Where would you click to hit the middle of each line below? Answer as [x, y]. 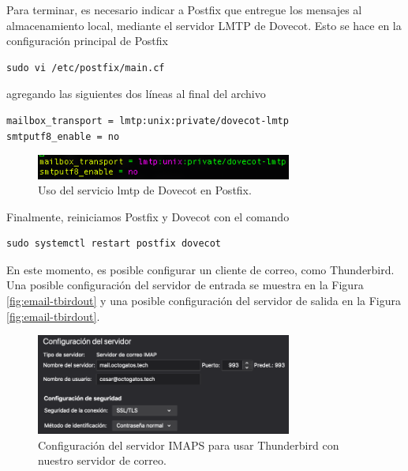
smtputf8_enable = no [63, 136]
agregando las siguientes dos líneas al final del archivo [136, 94]
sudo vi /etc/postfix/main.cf [86, 68]
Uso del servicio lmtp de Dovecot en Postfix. [145, 190]
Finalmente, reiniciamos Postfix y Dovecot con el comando [148, 216]
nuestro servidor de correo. [102, 460]
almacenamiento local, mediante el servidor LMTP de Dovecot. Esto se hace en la [204, 25]
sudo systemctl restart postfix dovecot [114, 244]
